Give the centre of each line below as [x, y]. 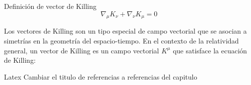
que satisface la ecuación [210, 50]
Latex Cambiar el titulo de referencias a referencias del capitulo [101, 76]
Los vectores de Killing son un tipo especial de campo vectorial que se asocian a [125, 31]
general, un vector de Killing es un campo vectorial [82, 50]
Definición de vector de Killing [50, 6]
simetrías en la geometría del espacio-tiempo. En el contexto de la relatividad [122, 40]
